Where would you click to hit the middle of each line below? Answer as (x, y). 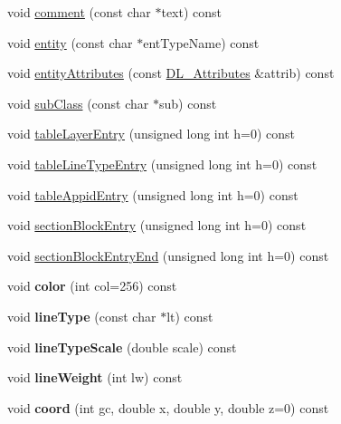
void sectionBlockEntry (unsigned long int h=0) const (157, 225)
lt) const (190, 316)
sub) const (188, 103)
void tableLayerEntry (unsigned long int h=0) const (152, 134)
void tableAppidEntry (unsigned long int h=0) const (153, 194)
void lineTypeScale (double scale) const (122, 347)
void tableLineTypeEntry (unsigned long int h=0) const (162, 164)
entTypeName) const (201, 42)
